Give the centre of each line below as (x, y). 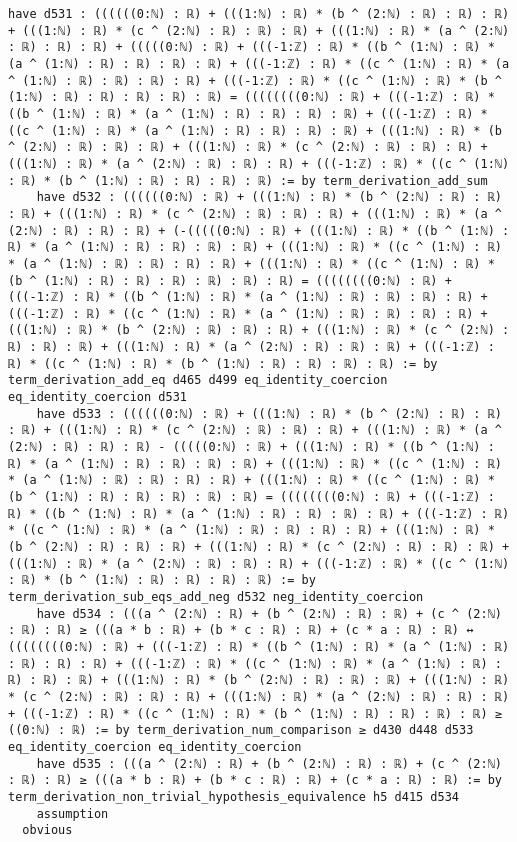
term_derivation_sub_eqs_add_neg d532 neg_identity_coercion (216, 596)
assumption (72, 813)
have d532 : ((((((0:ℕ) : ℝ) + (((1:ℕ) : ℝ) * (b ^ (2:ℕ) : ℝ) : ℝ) (269, 197)
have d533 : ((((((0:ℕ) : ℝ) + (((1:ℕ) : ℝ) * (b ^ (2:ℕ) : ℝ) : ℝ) (269, 413)
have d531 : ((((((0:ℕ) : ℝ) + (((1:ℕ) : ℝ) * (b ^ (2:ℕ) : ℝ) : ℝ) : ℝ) (259, 14)
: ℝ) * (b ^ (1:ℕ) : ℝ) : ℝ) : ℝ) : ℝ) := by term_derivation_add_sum (248, 180)
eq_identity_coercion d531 (97, 397)
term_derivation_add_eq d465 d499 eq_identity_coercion (198, 380)
